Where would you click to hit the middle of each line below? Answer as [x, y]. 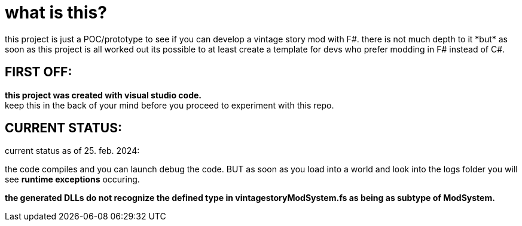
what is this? [56, 13]
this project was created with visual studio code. [103, 95]
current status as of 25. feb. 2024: [72, 151]
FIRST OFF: [39, 72]
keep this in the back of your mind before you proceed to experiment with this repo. [170, 105]
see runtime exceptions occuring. [72, 179]
